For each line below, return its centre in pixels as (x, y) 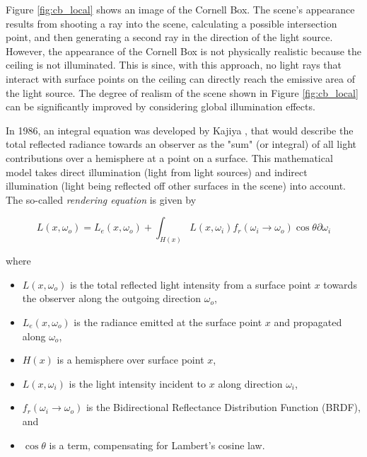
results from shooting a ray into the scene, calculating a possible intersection (171, 23)
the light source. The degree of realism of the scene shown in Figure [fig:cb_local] (182, 92)
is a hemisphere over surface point (130, 360)
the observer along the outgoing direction (112, 298)
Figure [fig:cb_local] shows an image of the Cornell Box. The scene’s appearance (180, 9)
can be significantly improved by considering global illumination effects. (161, 106)
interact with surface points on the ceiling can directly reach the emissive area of (180, 78)
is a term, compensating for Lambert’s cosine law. (157, 445)
